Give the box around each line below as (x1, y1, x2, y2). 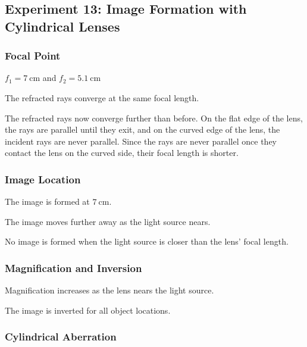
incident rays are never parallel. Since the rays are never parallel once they (5, 135, 277, 147)
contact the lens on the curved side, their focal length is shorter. (5, 146, 239, 159)
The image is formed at (5, 195, 90, 208)
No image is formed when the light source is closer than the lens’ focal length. (5, 235, 289, 248)
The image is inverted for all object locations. (5, 304, 171, 316)
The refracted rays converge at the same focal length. (5, 91, 199, 104)
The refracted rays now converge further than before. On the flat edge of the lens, (5, 111, 303, 124)
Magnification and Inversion (5, 260, 142, 275)
